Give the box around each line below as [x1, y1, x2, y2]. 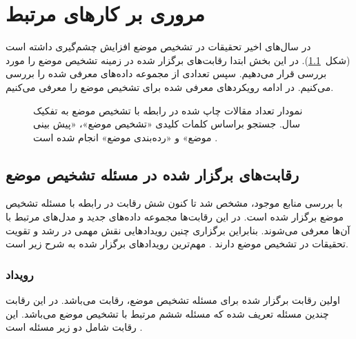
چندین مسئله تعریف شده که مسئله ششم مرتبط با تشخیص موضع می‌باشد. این [6, 306, 329, 320]
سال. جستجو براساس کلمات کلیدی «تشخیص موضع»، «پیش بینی [33, 116, 300, 131]
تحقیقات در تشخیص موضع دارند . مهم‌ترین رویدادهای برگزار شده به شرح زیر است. [6, 236, 348, 251]
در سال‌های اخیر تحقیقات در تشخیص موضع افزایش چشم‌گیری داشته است [6, 39, 311, 54]
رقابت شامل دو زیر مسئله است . [6, 320, 143, 334]
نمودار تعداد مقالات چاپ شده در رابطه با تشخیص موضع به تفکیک [33, 103, 303, 117]
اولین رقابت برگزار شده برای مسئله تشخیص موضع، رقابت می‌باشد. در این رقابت [6, 293, 340, 307]
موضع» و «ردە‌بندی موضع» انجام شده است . [33, 130, 218, 144]
